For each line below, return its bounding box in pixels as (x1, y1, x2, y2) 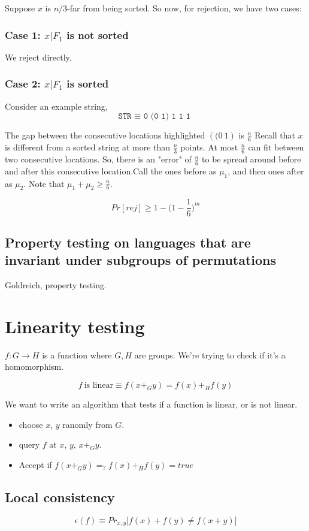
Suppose (5, 2, 35, 14)
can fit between (248, 141, 304, 153)
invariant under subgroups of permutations (5, 251, 277, 269)
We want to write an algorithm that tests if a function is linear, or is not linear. (5, 398, 298, 411)
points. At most (180, 141, 238, 153)
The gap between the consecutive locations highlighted (5, 129, 205, 141)
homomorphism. (5, 360, 64, 373)
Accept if (19, 458, 52, 470)
